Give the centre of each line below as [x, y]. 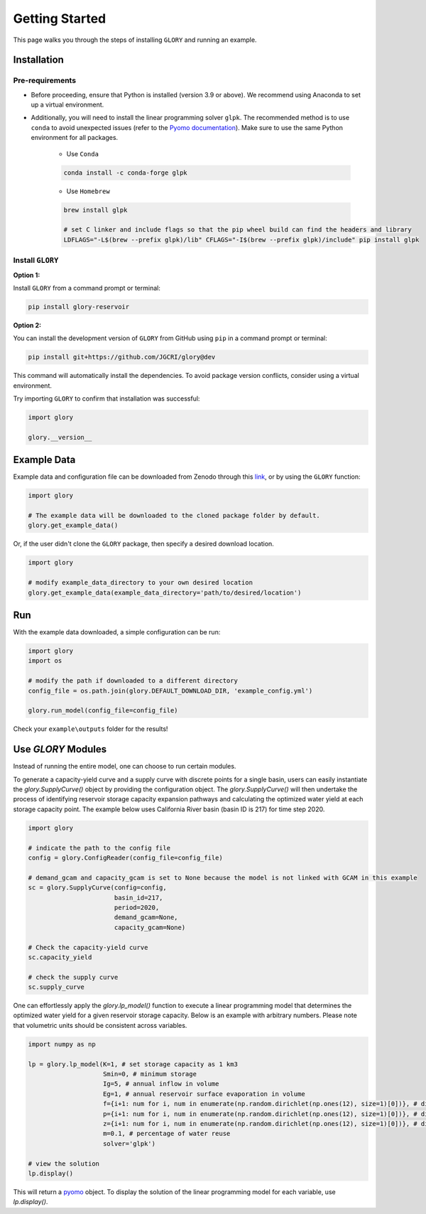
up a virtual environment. [67, 105]
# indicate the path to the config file [99, 848]
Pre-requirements [45, 80]
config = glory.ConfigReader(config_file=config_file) [125, 858]
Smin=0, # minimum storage [150, 1074]
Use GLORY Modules [60, 749]
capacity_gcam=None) [150, 927]
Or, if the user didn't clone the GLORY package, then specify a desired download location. [144, 544]
